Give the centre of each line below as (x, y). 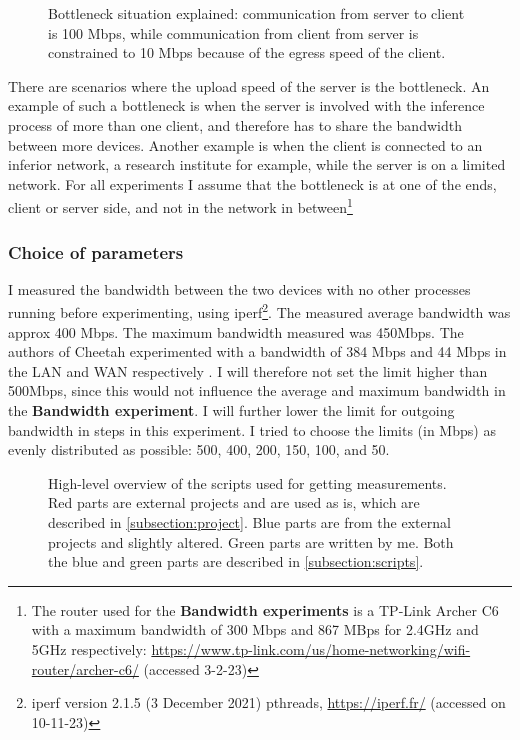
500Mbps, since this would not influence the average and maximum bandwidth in (257, 390)
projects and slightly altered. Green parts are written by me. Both (251, 541)
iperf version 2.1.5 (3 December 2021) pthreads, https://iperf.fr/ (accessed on (268, 702)
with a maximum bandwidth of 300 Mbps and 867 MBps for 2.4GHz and (255, 629)
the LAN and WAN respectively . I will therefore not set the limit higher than (248, 370)
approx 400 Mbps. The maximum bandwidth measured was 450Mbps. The (236, 331)
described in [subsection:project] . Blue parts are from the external (249, 522)
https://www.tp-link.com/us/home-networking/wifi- (311, 648)
